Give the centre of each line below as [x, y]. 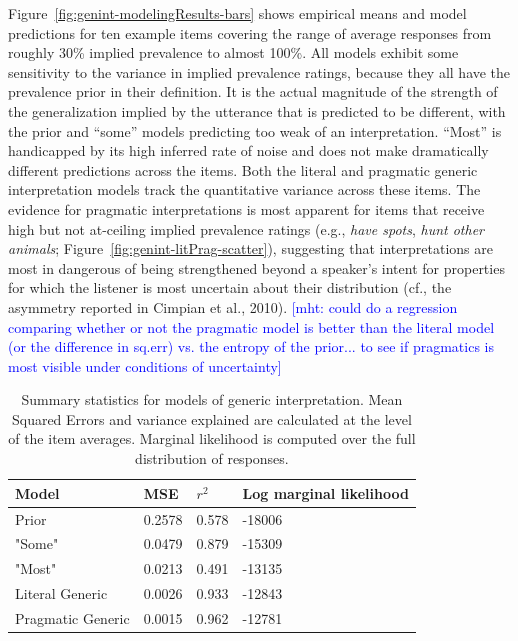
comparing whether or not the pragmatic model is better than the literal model [251, 326]
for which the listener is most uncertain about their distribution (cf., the [230, 287]
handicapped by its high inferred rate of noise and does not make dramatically [248, 150]
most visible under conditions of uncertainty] [145, 365]
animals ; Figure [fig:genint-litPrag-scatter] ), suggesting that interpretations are [250, 248]
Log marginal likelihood [325, 492]
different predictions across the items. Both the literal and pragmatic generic [243, 169]
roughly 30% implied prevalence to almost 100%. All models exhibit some [233, 52]
